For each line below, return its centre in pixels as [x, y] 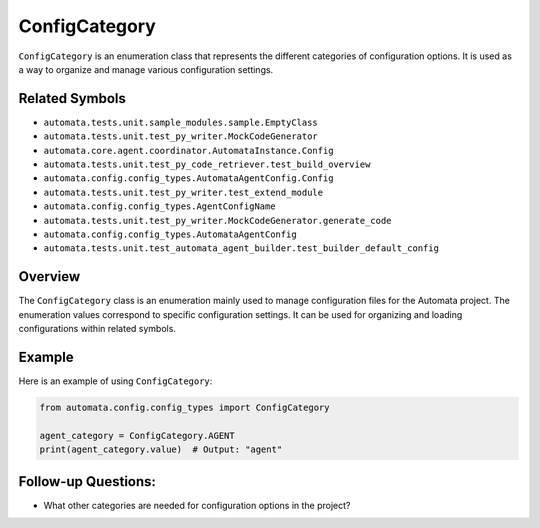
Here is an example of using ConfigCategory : [115, 381]
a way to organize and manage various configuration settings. [146, 69]
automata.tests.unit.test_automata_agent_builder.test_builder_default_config [241, 248]
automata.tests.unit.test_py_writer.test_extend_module [183, 192]
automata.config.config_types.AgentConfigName [159, 206]
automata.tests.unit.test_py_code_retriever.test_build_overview [207, 164]
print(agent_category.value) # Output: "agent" [161, 449]
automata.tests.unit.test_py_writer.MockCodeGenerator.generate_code [217, 220]
